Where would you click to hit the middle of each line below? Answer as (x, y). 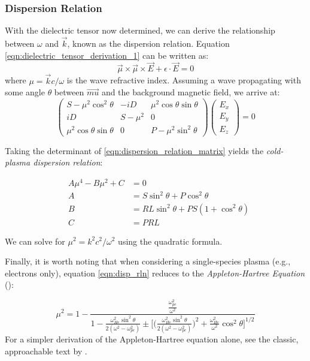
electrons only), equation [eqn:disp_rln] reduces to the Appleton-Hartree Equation (155, 273)
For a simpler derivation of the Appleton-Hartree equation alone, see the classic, (152, 339)
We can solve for (35, 241)
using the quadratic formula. (170, 241)
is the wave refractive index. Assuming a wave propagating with (184, 80)
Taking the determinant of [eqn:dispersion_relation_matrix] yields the (134, 150)
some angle (25, 92)
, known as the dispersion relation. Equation (148, 43)
